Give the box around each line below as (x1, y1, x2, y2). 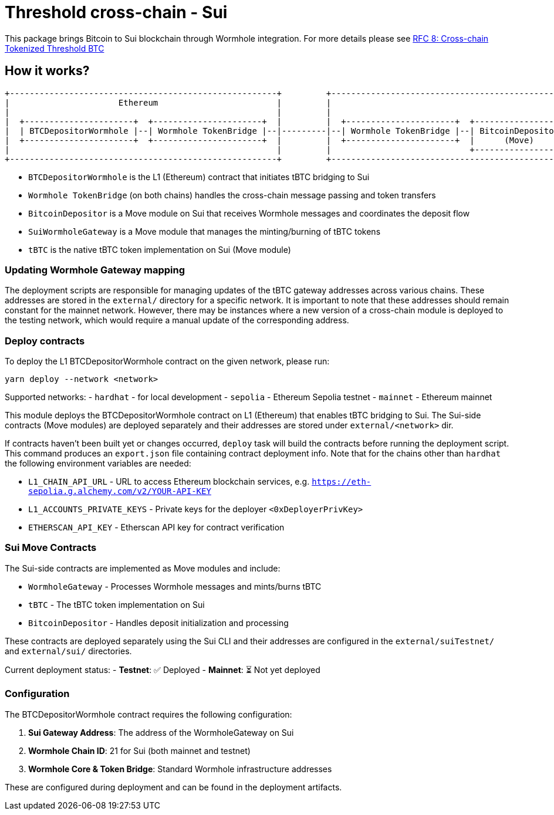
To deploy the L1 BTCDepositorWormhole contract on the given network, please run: (5, 356, 330, 367)
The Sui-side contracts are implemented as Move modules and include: (5, 563, 281, 573)
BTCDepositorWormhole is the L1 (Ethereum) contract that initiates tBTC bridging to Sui (28, 171, 370, 182)
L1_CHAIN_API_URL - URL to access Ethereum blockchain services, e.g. (28, 476, 310, 487)
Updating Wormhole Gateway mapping (5, 263, 185, 276)
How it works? (5, 63, 90, 79)
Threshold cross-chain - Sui (5, 2, 228, 22)
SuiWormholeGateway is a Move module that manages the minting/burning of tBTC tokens (28, 226, 381, 236)
